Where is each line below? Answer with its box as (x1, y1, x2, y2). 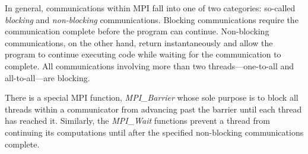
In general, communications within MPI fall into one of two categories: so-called (5, 2, 296, 14)
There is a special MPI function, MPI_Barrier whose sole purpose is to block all (5, 91, 299, 104)
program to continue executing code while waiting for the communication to (5, 48, 281, 60)
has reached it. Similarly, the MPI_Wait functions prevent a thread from (5, 114, 270, 127)
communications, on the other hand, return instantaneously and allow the (5, 36, 273, 49)
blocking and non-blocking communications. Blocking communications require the (5, 13, 299, 25)
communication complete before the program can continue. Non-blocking (5, 25, 269, 37)
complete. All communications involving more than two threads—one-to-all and (5, 59, 294, 72)
